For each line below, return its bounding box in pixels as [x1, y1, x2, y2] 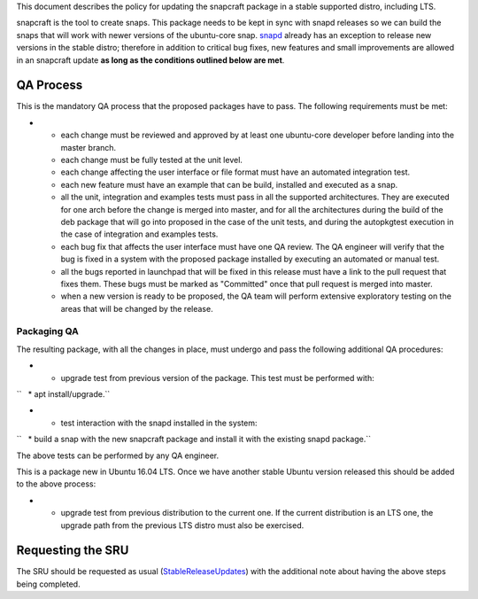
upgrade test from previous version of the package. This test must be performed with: [60, 372, 375, 383]
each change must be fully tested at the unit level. [60, 155, 243, 166]
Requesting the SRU [16, 543, 129, 558]
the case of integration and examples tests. [60, 229, 219, 239]
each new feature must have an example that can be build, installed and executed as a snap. [60, 179, 398, 190]
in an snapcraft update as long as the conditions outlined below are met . [16, 54, 285, 66]
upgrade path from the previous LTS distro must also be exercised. [60, 519, 305, 531]
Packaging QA [16, 325, 79, 338]
